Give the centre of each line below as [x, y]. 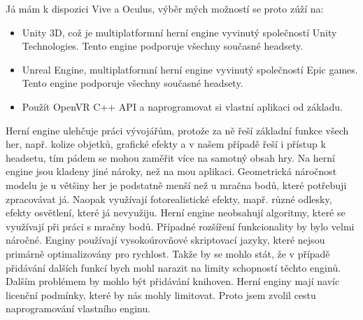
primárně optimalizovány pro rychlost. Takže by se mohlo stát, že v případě [168, 253]
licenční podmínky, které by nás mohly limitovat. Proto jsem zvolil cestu [161, 294]
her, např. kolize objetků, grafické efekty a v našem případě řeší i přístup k [166, 144]
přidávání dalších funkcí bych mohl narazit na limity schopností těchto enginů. [173, 267]
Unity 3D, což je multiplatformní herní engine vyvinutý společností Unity [179, 32]
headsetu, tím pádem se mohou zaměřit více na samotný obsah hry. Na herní [170, 157]
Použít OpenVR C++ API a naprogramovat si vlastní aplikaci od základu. [182, 106]
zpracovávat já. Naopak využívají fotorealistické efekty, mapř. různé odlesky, [169, 199]
